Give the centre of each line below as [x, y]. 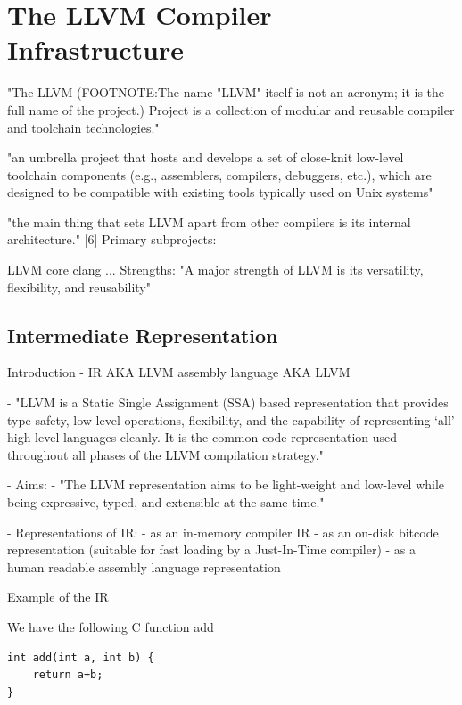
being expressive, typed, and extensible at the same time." [166, 502]
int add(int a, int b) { [81, 657]
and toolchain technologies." [83, 127]
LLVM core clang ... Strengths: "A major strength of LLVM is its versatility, [215, 270]
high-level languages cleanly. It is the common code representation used [202, 437]
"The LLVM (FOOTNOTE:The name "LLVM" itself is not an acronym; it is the [226, 92]
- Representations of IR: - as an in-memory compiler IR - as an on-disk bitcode [223, 532]
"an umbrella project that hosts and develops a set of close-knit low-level [206, 157]
